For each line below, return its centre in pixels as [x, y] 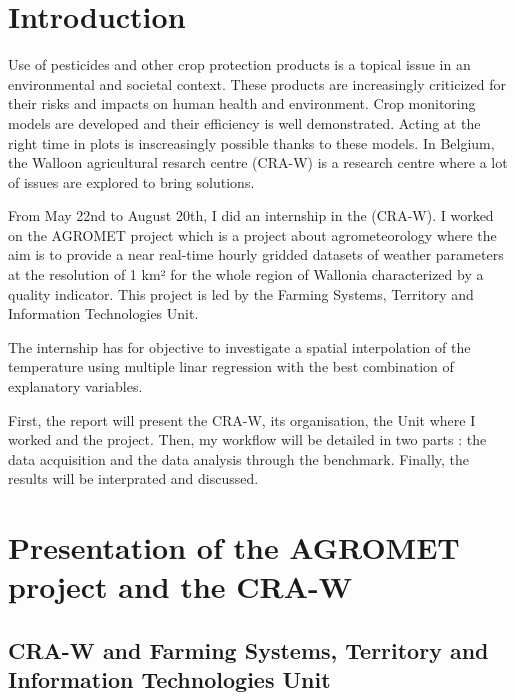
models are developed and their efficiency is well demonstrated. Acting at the [244, 122]
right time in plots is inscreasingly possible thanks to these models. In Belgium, [251, 142]
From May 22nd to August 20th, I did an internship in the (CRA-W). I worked [251, 215]
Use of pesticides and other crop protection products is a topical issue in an [239, 64]
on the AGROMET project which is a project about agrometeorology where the [252, 234]
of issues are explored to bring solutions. [131, 181]
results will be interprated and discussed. [133, 478]
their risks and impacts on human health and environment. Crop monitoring [242, 103]
